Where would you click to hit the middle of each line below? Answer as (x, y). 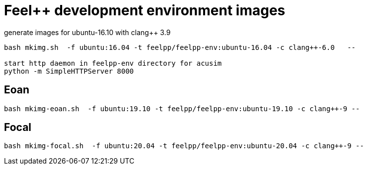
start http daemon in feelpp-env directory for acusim (113, 63)
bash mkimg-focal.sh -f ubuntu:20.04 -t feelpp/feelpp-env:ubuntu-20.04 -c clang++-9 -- (184, 146)
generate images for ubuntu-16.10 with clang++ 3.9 (87, 32)
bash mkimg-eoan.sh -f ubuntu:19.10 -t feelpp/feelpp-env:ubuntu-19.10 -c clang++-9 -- (182, 108)
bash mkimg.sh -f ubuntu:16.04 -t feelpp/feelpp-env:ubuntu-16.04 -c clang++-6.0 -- (180, 47)
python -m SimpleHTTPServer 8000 (69, 71)
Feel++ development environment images (145, 10)
